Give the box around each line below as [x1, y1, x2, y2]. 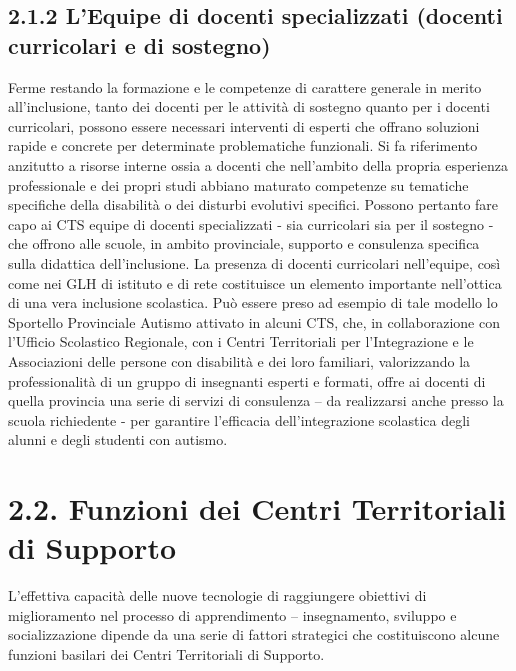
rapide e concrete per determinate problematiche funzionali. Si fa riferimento [8, 135, 478, 156]
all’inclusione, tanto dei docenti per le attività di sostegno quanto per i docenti [8, 96, 490, 117]
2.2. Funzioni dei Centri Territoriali [8, 488, 507, 529]
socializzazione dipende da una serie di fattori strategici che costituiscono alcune [8, 624, 500, 645]
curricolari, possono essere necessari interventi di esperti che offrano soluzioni [8, 115, 480, 136]
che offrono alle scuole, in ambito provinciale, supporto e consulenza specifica [8, 233, 480, 254]
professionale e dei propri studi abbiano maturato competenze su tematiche [8, 174, 469, 195]
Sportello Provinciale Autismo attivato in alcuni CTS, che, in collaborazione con [8, 311, 500, 332]
